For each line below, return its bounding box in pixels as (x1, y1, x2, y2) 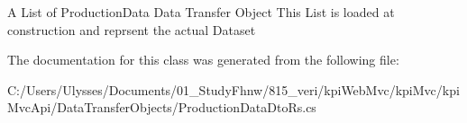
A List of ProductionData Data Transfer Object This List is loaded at (7, 3, 395, 21)
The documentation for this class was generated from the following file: (7, 50, 399, 69)
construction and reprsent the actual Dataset (7, 20, 256, 39)
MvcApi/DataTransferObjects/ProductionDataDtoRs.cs (7, 98, 316, 117)
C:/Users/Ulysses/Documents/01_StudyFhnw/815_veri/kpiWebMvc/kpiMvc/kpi (7, 80, 460, 99)
